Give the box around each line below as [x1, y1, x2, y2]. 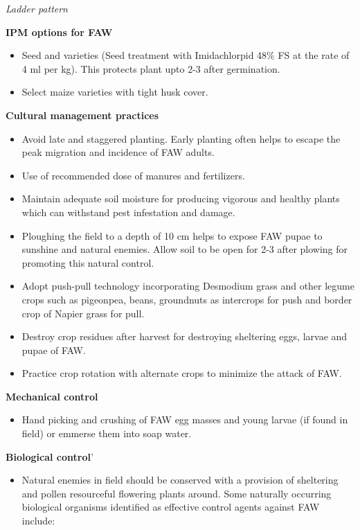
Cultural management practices [6, 107, 159, 122]
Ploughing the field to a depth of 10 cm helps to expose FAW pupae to [21, 228, 323, 242]
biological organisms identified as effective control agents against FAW [21, 500, 320, 514]
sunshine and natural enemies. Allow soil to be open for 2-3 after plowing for [21, 242, 348, 256]
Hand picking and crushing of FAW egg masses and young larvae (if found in [21, 412, 348, 427]
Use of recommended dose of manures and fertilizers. [21, 168, 245, 182]
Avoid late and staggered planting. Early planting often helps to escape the [21, 131, 341, 145]
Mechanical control [6, 389, 98, 403]
